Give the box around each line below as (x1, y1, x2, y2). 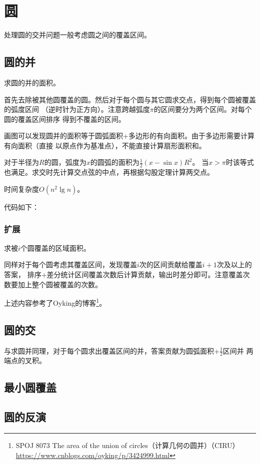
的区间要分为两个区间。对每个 (153, 104, 252, 114)
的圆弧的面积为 (90, 157, 139, 167)
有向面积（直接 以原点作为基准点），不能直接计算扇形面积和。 (4, 140, 206, 150)
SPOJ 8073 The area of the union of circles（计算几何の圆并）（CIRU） (15, 440, 239, 450)
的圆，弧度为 (44, 157, 86, 167)
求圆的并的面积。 (4, 77, 60, 87)
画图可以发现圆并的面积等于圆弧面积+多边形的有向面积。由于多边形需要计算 (4, 130, 254, 141)
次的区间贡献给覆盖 (139, 259, 202, 270)
